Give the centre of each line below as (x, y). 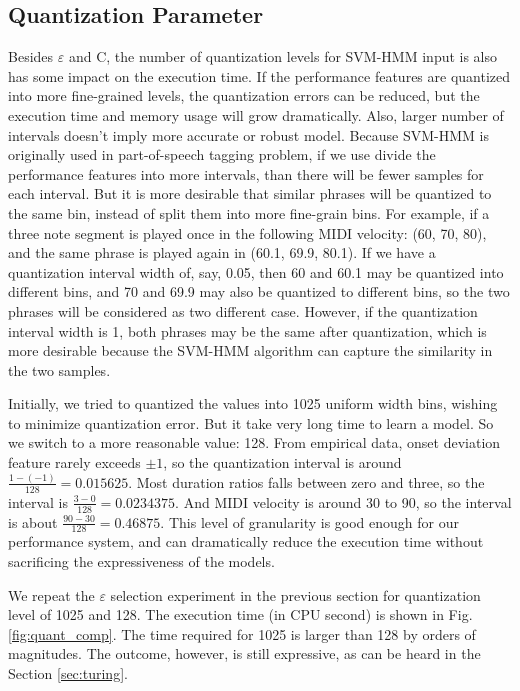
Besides (31, 56)
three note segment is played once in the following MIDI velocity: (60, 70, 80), (247, 232)
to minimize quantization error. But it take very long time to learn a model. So (251, 422)
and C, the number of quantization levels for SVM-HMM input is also (283, 56)
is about (33, 521)
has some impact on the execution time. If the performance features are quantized (259, 75)
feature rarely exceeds (74, 462)
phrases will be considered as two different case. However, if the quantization (243, 310)
